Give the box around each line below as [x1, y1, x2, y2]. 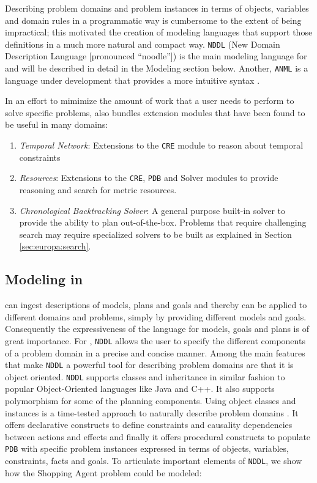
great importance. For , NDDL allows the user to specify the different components [5, 334, 305, 347]
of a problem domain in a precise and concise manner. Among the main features [5, 346, 305, 359]
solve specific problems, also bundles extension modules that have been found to [5, 106, 305, 119]
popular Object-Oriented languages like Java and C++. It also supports [5, 382, 275, 395]
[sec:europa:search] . [19, 240, 91, 253]
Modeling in [5, 270, 83, 289]
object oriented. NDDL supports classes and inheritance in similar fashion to [5, 370, 285, 383]
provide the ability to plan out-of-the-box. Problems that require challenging [19, 216, 307, 229]
